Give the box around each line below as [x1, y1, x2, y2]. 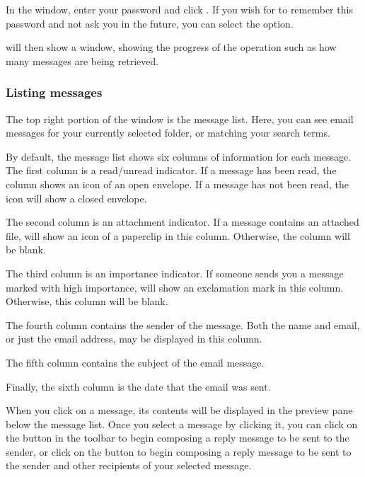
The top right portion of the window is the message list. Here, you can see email [6, 111, 354, 126]
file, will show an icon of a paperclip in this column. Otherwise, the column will [6, 228, 350, 243]
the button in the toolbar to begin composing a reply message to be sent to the [6, 430, 349, 445]
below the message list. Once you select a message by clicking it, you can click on [6, 416, 358, 431]
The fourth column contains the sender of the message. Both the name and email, [6, 317, 360, 332]
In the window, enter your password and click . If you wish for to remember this [6, 2, 353, 16]
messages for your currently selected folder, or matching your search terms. [6, 125, 330, 140]
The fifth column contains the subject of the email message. [6, 355, 265, 369]
